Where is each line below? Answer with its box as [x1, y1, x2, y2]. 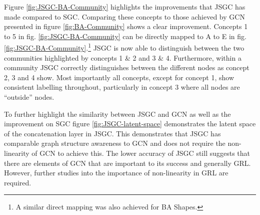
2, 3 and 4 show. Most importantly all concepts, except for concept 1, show [4, 72, 234, 82]
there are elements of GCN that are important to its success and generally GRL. [4, 157, 251, 168]
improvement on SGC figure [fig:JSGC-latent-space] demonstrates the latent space [4, 118, 256, 129]
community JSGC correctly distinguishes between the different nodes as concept [4, 62, 249, 73]
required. [4, 177, 31, 187]
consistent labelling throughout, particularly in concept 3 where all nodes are [4, 82, 240, 92]
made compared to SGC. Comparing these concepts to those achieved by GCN [4, 11, 245, 22]
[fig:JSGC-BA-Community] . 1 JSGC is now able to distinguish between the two [4, 41, 244, 53]
